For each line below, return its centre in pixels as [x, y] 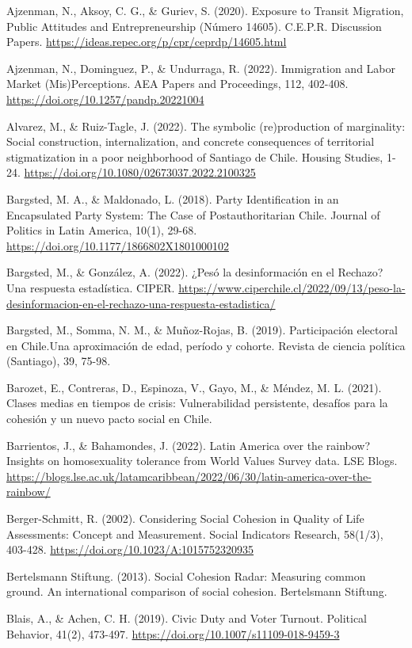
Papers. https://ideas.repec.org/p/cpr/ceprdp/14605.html [147, 42]
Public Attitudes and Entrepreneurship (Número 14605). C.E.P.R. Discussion [194, 26]
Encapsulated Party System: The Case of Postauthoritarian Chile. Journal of [193, 214]
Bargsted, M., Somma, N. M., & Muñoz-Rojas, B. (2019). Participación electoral [202, 330]
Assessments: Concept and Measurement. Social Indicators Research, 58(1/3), [195, 534]
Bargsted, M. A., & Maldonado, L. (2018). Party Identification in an [173, 198]
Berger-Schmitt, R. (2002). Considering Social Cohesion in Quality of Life [185, 518]
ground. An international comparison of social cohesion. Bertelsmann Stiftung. [197, 591]
